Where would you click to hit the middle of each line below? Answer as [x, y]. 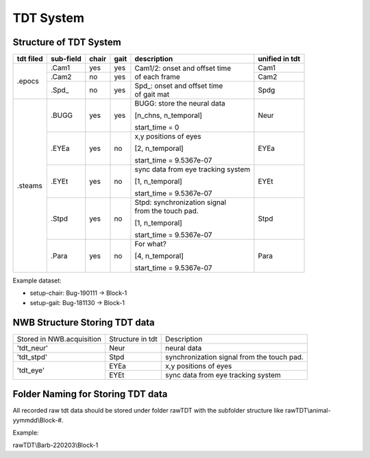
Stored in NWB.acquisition [59, 339]
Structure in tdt [133, 339]
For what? [151, 244]
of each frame [158, 77]
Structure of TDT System [67, 42]
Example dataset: [37, 280]
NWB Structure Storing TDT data [84, 322]
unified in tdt [279, 59]
